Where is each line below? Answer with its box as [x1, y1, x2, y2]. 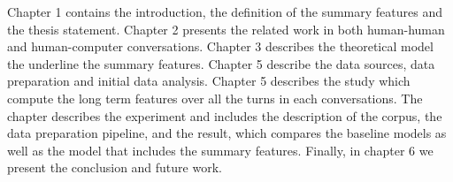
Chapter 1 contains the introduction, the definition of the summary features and [7, 3, 442, 20]
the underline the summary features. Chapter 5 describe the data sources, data [7, 54, 435, 72]
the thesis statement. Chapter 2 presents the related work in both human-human [7, 19, 445, 38]
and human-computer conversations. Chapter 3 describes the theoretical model [7, 37, 434, 56]
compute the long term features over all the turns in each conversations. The [7, 88, 423, 107]
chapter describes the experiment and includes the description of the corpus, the [7, 106, 442, 125]
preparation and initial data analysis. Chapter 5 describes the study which [7, 72, 411, 90]
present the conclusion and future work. [7, 158, 222, 177]
